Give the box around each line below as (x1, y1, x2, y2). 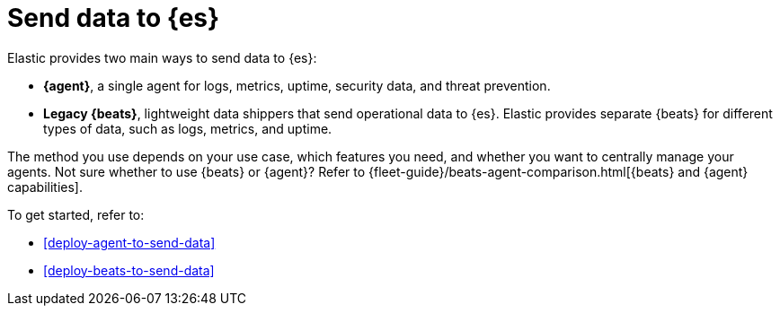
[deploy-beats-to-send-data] (43, 262, 215, 278)
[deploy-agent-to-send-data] (43, 234, 216, 250)
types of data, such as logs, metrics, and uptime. (43, 120, 332, 136)
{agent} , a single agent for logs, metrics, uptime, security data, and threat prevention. (43, 77, 551, 93)
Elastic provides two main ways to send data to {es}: (7, 49, 317, 65)
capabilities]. (7, 178, 83, 195)
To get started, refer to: (7, 206, 145, 222)
